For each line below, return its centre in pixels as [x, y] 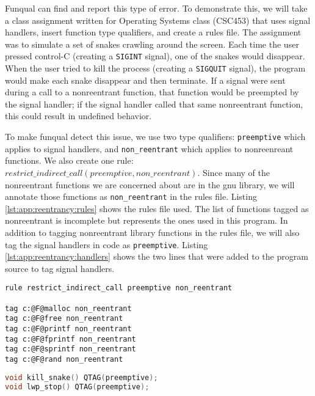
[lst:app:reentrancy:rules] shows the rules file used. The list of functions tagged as [157, 208]
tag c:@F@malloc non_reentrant [68, 308]
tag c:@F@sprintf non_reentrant [71, 349]
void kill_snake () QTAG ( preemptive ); [81, 377]
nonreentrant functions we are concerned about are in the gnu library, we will [150, 184]
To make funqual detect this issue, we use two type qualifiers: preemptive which [155, 137]
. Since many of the [234, 172]
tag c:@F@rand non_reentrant [64, 360]
